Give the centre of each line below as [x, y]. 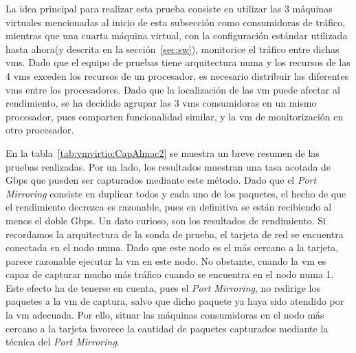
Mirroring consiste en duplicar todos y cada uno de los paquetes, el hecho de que [176, 193]
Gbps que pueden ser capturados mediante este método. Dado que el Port [161, 180]
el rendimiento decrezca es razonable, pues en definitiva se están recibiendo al [169, 207]
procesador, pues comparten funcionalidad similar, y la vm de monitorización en [175, 116]
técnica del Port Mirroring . [63, 342]
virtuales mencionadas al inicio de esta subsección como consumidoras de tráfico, [176, 22]
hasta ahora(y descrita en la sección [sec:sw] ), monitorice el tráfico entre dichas [173, 49]
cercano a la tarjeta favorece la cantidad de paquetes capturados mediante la [167, 328]
